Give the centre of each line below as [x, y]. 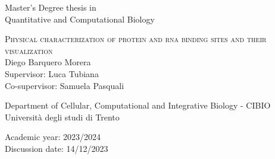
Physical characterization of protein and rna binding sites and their [136, 39]
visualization [29, 50]
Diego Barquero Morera [48, 62]
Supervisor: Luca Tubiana [52, 73]
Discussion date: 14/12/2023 [57, 148]
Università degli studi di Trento [62, 117]
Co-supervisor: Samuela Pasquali [65, 85]
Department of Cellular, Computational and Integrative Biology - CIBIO [138, 105]
